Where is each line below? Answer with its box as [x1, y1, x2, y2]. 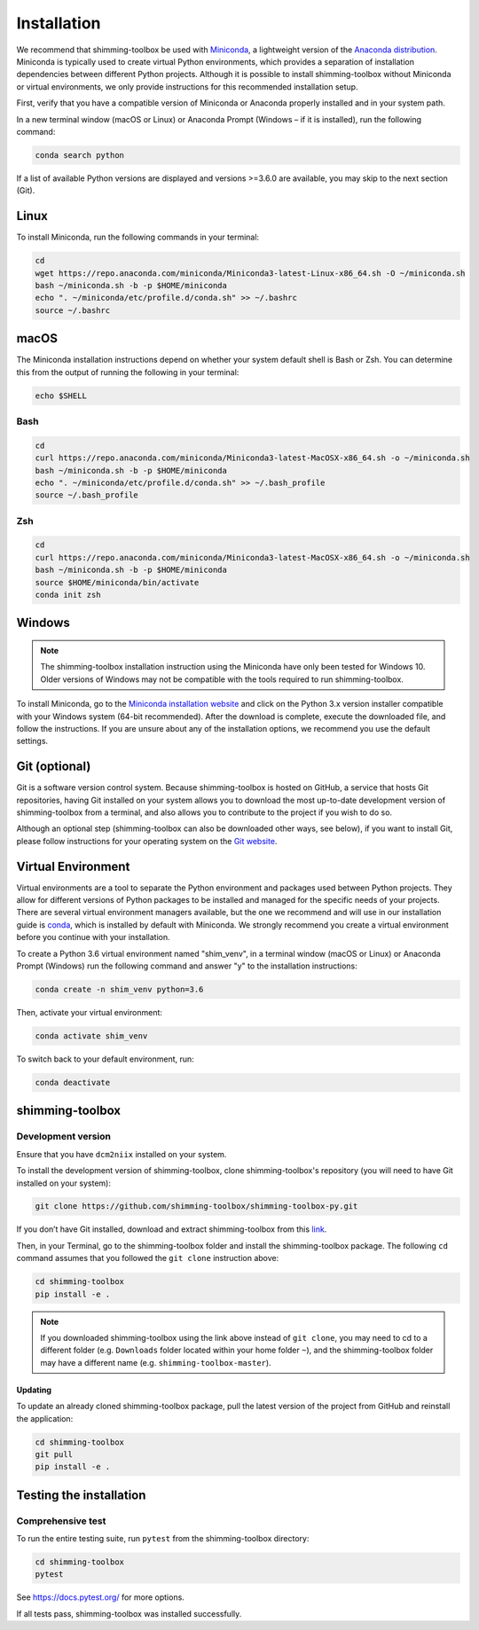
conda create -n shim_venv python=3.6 [35, 984, 204, 995]
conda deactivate [35, 1078, 111, 1087]
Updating [16, 1384, 52, 1395]
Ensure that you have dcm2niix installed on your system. [16, 1148, 227, 1159]
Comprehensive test [16, 1515, 106, 1527]
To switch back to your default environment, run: [16, 1054, 194, 1064]
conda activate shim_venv [35, 1031, 148, 1041]
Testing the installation [16, 1487, 146, 1502]
